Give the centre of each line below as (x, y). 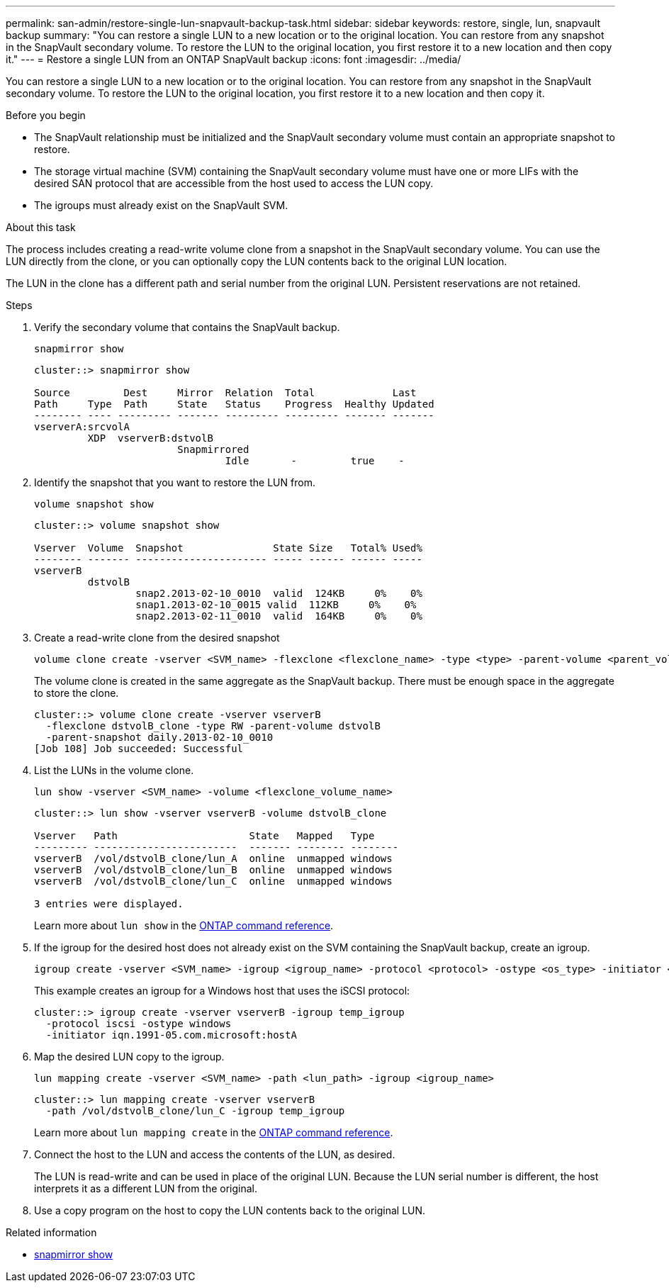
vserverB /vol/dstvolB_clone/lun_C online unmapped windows (213, 881)
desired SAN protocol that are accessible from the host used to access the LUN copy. (234, 183)
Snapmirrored (213, 449)
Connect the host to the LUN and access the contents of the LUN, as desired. (215, 1154)
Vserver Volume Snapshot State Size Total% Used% (228, 548)
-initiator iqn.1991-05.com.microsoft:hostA (171, 1035)
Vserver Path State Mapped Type (204, 836)
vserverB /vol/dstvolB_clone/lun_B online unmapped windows (213, 870)
